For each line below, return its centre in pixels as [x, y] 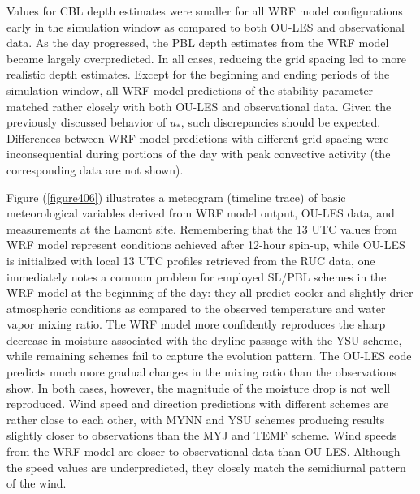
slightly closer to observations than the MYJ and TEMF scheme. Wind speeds [202, 435]
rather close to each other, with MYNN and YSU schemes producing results [196, 419]
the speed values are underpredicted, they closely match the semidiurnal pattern [206, 467]
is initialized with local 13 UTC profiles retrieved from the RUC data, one [191, 260]
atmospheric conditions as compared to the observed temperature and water [196, 308]
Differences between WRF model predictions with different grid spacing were [198, 137]
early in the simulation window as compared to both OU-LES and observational [206, 26]
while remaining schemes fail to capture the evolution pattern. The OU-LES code [209, 356]
